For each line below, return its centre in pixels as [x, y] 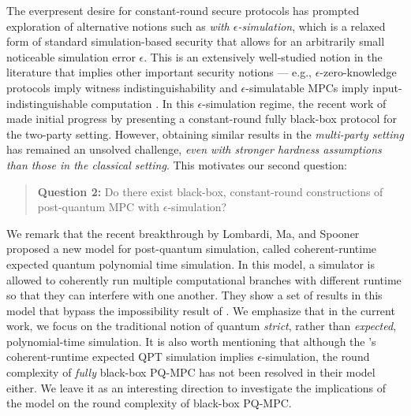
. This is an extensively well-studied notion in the [263, 56]
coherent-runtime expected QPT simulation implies [130, 357]
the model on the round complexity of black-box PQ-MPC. [149, 403]
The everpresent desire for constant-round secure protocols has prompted [183, 10]
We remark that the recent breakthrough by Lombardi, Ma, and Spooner [183, 233]
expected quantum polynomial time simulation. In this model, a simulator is [191, 264]
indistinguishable [47, 103]
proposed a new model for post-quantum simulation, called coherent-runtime [192, 249]
